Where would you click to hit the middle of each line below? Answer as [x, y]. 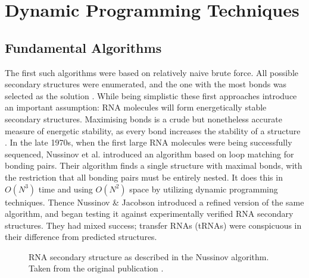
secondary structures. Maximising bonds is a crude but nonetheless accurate [143, 119]
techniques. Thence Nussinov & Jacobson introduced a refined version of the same [154, 202]
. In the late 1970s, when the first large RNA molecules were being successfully [149, 142]
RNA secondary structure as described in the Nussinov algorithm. [149, 256]
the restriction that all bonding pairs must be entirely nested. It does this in [144, 177]
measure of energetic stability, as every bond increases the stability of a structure [153, 130]
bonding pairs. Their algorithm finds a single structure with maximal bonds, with [154, 165]
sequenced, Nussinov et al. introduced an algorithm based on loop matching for [149, 154]
